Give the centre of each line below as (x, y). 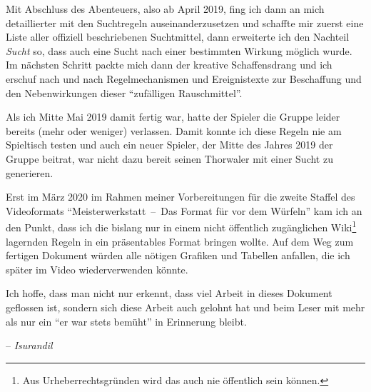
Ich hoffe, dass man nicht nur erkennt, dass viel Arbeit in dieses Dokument (169, 293)
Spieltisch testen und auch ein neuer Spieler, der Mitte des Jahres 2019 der (169, 145)
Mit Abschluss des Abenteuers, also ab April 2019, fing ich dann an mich (165, 9)
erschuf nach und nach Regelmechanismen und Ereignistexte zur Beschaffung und (184, 78)
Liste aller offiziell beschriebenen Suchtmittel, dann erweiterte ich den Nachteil (178, 37)
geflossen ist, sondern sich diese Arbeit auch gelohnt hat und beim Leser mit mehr (185, 307)
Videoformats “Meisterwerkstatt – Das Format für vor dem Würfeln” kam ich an (184, 210)
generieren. (30, 172)
